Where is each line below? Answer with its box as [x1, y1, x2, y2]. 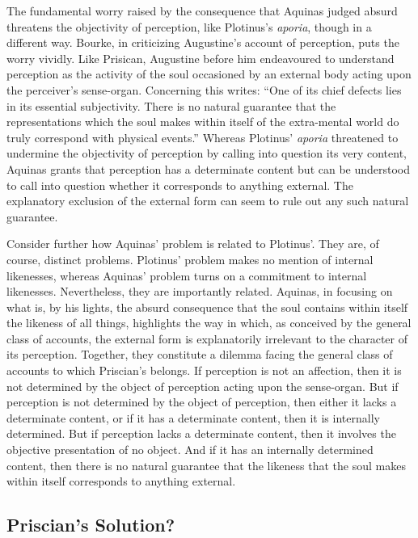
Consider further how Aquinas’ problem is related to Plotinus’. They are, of [6, 235, 379, 252]
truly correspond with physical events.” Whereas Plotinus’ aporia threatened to [6, 128, 399, 145]
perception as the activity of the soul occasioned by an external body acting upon [6, 65, 412, 82]
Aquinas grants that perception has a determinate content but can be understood [6, 160, 411, 177]
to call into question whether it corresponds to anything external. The [6, 176, 353, 193]
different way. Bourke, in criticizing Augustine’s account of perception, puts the [6, 34, 399, 51]
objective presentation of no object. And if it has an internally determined [6, 441, 374, 458]
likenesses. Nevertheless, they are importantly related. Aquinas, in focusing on [6, 283, 393, 300]
